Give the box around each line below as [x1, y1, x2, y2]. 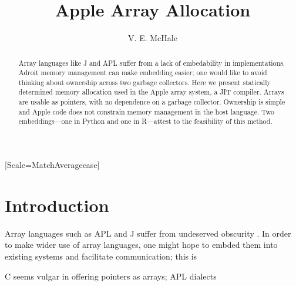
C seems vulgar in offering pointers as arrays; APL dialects [5, 270, 217, 282]
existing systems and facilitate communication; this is [5, 250, 197, 263]
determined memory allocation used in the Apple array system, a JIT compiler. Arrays [18, 87, 284, 97]
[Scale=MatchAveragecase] [5, 159, 100, 171]
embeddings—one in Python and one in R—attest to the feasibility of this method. [18, 116, 273, 126]
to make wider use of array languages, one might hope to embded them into [5, 238, 278, 251]
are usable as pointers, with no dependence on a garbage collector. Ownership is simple [18, 97, 285, 107]
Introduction [5, 193, 109, 217]
